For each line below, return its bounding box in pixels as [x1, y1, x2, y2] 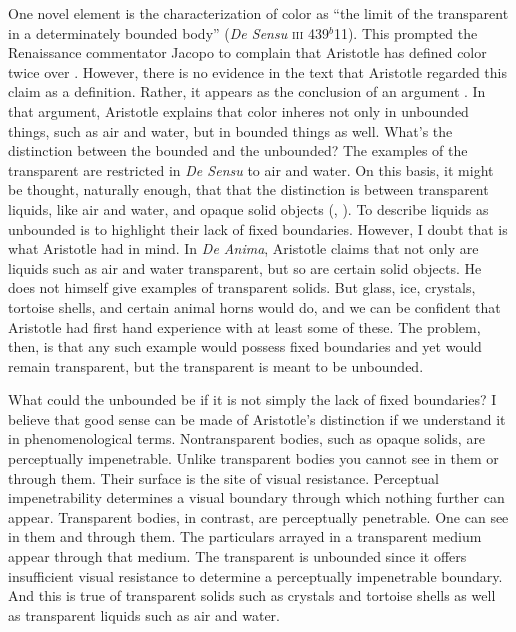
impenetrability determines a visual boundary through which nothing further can [8, 487, 505, 508]
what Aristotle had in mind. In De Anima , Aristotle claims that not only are [8, 238, 479, 259]
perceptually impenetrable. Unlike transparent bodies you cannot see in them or [8, 448, 499, 469]
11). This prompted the [333, 22, 478, 43]
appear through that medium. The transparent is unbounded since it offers [8, 546, 467, 567]
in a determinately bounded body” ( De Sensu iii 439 [8, 22, 329, 43]
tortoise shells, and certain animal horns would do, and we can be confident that [8, 296, 501, 317]
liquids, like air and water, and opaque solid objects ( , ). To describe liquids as [8, 198, 489, 219]
